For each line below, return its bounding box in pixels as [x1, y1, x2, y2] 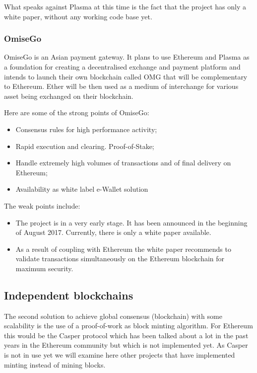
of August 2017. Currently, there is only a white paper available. [15, 227, 211, 237]
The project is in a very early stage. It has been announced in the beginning [15, 217, 248, 227]
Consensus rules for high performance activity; [15, 124, 157, 134]
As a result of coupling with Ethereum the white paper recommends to [15, 243, 231, 254]
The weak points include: [4, 200, 80, 211]
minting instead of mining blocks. [4, 359, 106, 370]
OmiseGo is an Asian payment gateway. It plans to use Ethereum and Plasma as [4, 52, 250, 62]
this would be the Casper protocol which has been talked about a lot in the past [4, 330, 249, 340]
